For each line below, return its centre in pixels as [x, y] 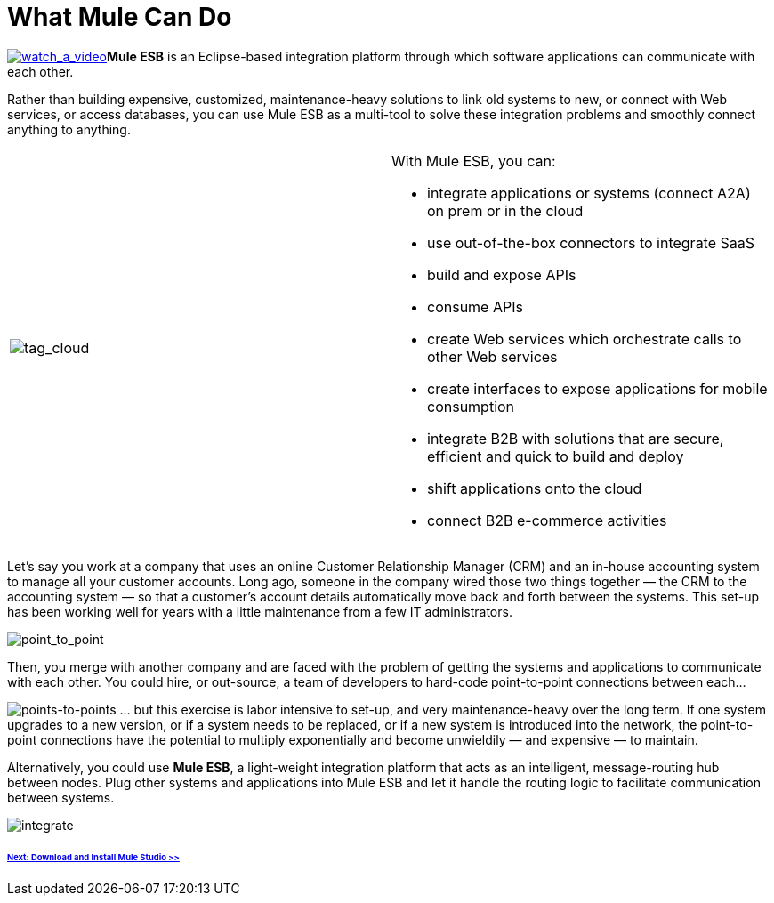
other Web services [492, 356]
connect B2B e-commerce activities [547, 520]
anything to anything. [69, 129]
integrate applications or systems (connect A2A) [589, 193]
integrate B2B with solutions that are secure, [576, 438]
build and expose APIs [502, 274]
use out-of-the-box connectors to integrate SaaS [591, 242]
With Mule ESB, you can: [474, 161]
